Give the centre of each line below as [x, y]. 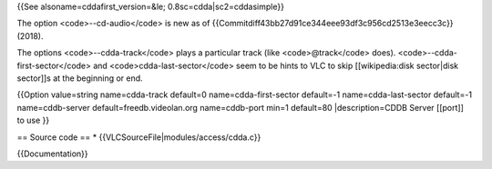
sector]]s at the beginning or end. [80, 78]
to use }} [33, 120]
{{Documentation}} [52, 154]
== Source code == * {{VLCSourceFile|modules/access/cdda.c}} [139, 137]
